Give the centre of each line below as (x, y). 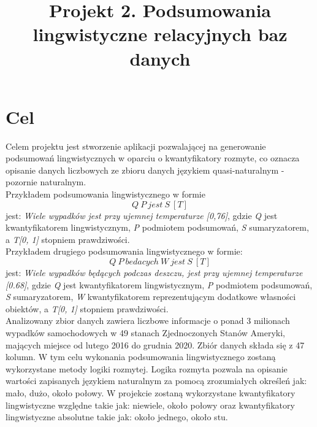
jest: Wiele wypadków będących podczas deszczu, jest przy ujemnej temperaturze (154, 273)
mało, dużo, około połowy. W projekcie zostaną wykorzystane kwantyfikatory (151, 392)
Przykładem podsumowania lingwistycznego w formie (105, 194)
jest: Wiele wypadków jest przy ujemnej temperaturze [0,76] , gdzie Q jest (142, 215)
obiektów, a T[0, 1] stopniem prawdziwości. (87, 308)
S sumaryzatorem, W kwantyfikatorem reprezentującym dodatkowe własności (151, 297)
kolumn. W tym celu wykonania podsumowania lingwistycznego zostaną (141, 357)
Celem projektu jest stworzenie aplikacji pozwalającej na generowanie (136, 146)
